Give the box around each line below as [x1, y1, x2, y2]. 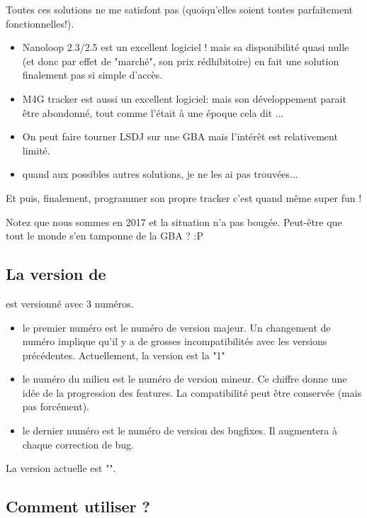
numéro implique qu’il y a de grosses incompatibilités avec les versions [22, 334, 327, 349]
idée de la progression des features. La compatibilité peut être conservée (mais [22, 385, 362, 400]
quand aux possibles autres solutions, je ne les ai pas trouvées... [22, 167, 298, 181]
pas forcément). [22, 399, 90, 414]
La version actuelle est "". [6, 461, 116, 475]
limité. [22, 142, 50, 157]
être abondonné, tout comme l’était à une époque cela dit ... [22, 105, 284, 120]
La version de [6, 263, 106, 285]
